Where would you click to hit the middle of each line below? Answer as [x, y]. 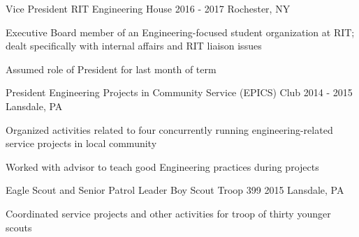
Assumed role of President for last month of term [111, 69]
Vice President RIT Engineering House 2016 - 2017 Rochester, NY [148, 8]
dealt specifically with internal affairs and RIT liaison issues [134, 46]
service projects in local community [81, 143]
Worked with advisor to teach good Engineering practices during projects [162, 166]
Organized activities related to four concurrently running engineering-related [169, 129]
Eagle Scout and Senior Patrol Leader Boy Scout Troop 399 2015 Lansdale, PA [175, 190]
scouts [19, 227]
